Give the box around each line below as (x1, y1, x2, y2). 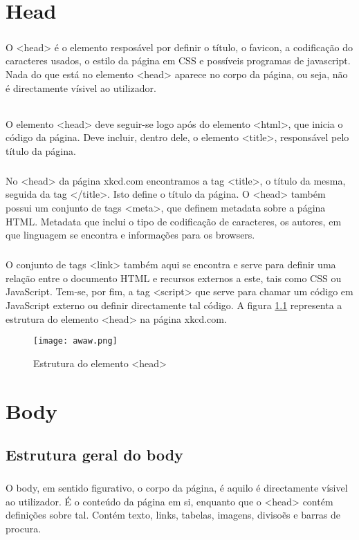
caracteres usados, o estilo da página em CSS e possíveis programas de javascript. (6, 53, 351, 68)
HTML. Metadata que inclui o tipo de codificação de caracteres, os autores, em (6, 214, 342, 228)
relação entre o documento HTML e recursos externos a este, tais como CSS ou (6, 270, 342, 285)
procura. (6, 521, 42, 535)
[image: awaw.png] (33, 336, 118, 346)
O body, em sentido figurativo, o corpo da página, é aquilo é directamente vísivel (6, 480, 348, 494)
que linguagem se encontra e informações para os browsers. (6, 227, 255, 242)
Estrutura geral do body (6, 444, 183, 465)
